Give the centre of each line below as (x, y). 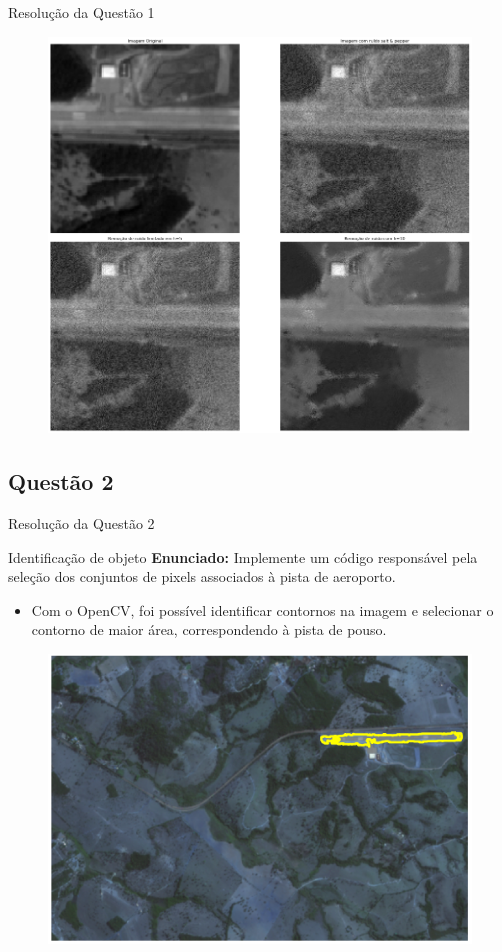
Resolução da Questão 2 (81, 522)
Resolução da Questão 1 (81, 12)
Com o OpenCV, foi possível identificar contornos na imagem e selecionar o (262, 609)
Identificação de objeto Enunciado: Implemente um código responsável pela (243, 556)
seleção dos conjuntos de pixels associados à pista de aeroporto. (202, 576)
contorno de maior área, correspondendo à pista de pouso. (209, 629)
